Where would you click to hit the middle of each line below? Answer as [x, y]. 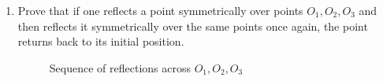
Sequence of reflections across [120, 67]
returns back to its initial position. [101, 41]
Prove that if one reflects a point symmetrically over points [160, 10]
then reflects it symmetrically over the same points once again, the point [193, 26]
